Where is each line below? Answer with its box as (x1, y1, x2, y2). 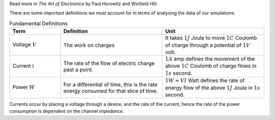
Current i (12, 63, 35, 70)
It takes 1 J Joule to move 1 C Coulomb (165, 35, 257, 42)
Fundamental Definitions (9, 20, 68, 27)
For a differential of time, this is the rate (63, 81, 158, 88)
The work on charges (63, 41, 115, 48)
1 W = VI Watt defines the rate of (165, 77, 245, 84)
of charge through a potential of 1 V (165, 41, 251, 48)
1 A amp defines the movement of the (165, 55, 255, 62)
